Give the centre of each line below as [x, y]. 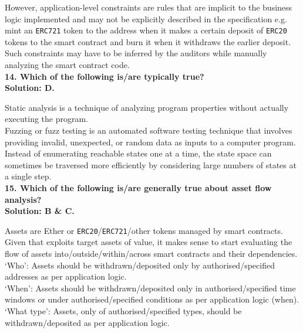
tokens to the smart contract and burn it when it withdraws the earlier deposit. [148, 41]
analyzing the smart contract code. [67, 65]
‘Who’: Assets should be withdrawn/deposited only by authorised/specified [140, 265]
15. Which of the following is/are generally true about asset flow [138, 187]
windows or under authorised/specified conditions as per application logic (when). [152, 299]
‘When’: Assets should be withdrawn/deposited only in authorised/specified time [150, 288]
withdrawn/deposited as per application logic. [87, 322]
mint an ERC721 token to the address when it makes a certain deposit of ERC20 [146, 30]
